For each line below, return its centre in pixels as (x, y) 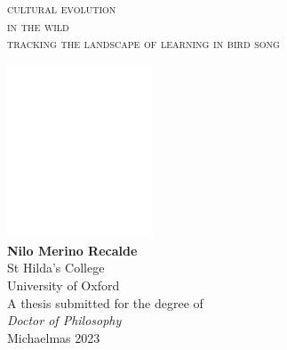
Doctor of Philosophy (64, 320)
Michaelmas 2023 (54, 337)
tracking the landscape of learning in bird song (143, 43)
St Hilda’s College (56, 268)
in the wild (38, 25)
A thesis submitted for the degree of (105, 302)
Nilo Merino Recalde (72, 250)
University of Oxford (64, 285)
